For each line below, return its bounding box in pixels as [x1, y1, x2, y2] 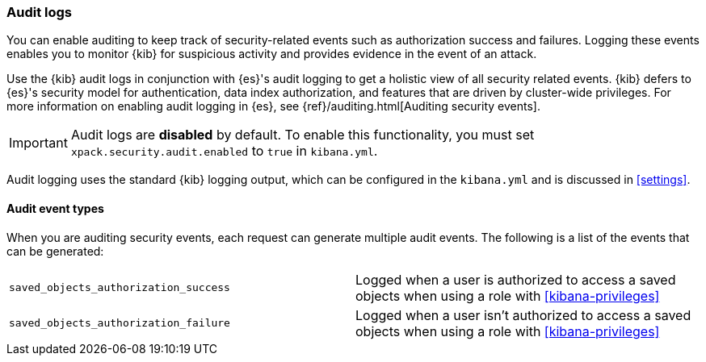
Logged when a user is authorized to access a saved [355, 271, 676, 288]
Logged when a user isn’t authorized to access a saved [355, 306, 691, 323]
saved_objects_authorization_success [9, 281, 230, 294]
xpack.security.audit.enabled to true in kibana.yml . [70, 143, 378, 160]
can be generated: [6, 243, 104, 258]
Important [9, 135, 68, 152]
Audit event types [6, 201, 104, 215]
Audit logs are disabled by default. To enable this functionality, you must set [70, 127, 535, 144]
